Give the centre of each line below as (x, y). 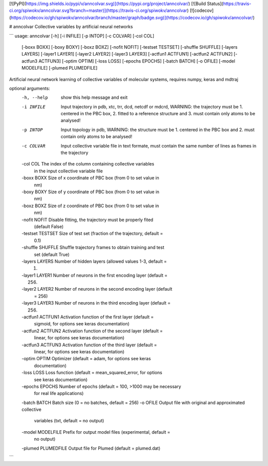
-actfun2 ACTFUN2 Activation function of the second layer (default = (92, 331)
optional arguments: (30, 88)
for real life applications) (59, 393)
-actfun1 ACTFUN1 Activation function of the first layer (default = (88, 317)
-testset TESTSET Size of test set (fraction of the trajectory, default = (92, 233)
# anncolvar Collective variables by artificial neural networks (71, 27)
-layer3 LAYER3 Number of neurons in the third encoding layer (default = (96, 303)
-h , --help (35, 98)
